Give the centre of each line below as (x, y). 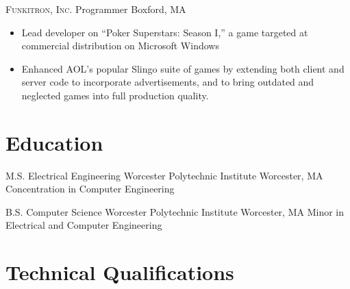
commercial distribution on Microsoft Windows (120, 46)
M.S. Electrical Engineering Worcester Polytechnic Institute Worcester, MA (164, 175)
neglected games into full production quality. (115, 95)
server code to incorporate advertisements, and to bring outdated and (168, 82)
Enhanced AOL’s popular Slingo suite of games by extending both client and (183, 68)
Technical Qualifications (120, 272)
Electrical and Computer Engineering (84, 225)
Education (54, 142)
